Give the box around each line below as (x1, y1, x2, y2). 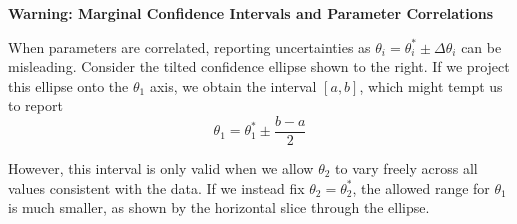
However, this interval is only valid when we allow (8, 158, 314, 179)
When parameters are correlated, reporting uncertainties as (8, 36, 371, 57)
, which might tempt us (359, 75, 503, 96)
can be (461, 36, 502, 57)
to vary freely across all (335, 158, 478, 179)
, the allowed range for (352, 177, 490, 198)
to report (8, 95, 63, 116)
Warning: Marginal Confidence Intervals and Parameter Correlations (8, 3, 494, 23)
